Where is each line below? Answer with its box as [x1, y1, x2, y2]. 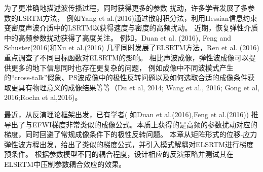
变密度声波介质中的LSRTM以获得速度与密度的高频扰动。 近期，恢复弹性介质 [4, 22, 258, 33]
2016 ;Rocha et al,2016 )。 [4, 92, 82, 102]
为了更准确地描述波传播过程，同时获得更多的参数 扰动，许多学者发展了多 [4, 3, 248, 13]
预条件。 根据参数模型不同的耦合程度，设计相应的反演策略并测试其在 [4, 149, 234, 159]
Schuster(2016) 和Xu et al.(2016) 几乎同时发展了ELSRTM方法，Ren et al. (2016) [4, 42, 259, 53]
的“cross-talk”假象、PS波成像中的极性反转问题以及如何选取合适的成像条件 [4, 72, 248, 83]
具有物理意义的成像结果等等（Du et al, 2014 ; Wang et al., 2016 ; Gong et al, [18, 82, 259, 92]
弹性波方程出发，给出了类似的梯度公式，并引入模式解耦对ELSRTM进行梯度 [4, 139, 254, 149]
